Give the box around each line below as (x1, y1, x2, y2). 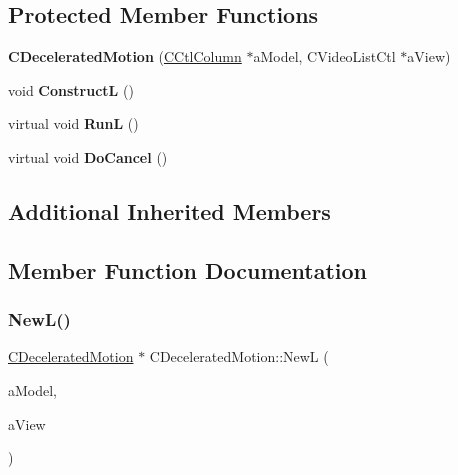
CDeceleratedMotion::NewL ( (149, 346, 329, 367)
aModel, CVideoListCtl (253, 46, 396, 67)
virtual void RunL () (8, 113, 139, 134)
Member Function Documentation (8, 254, 368, 285)
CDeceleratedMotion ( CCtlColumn (8, 46, 242, 67)
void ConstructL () (8, 79, 134, 100)
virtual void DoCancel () (8, 146, 168, 167)
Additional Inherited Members (8, 195, 331, 226)
